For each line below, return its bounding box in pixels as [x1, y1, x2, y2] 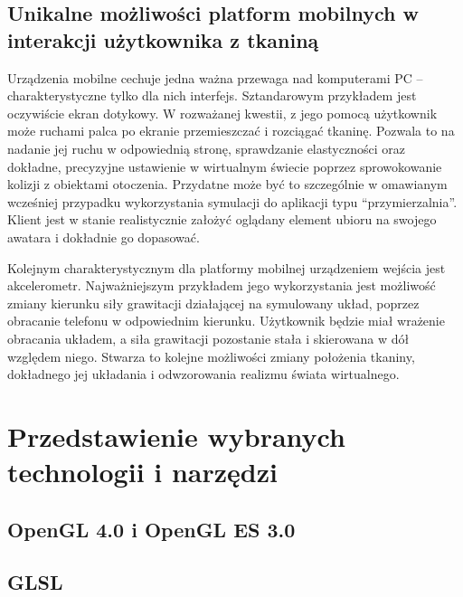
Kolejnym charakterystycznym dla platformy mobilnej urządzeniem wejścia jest [7, 258, 446, 277]
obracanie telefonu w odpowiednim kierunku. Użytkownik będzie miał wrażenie [7, 311, 445, 330]
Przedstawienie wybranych [7, 417, 345, 454]
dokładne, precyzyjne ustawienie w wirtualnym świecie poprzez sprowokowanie [7, 156, 442, 175]
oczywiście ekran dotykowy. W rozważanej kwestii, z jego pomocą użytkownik [7, 103, 438, 122]
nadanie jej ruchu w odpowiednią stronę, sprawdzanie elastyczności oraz [7, 138, 405, 157]
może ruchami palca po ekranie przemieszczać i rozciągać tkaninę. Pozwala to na [7, 121, 455, 140]
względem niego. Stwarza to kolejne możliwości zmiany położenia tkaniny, [7, 346, 415, 365]
